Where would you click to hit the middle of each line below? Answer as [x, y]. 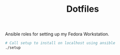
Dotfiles [83, 9]
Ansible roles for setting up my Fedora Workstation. [57, 34]
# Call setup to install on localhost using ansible [60, 43]
